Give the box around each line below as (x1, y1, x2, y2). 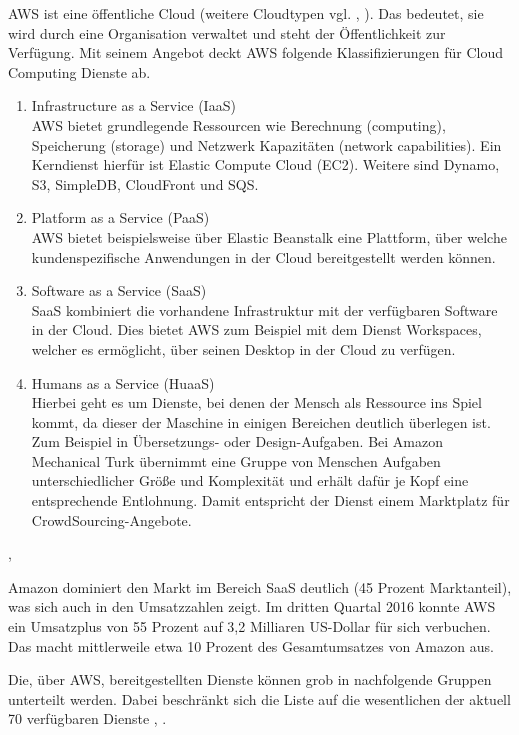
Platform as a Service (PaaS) (31, 207, 210, 228)
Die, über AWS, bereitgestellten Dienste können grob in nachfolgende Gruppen (8, 669, 492, 690)
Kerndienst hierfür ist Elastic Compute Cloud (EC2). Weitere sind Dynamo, (31, 154, 500, 175)
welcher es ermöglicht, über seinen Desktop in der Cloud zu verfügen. (31, 338, 456, 359)
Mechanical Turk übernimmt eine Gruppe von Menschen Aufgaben (31, 450, 441, 471)
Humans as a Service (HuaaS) (31, 372, 215, 393)
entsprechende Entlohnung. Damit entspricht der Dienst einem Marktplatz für (31, 490, 510, 511)
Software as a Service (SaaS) (31, 280, 207, 301)
